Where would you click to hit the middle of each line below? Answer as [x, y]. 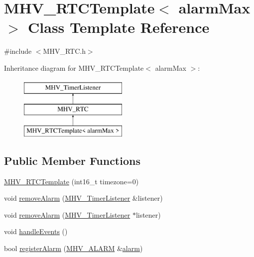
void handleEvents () [36, 231]
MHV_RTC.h [64, 51]
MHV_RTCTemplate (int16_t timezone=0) [71, 181]
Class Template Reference [119, 27]
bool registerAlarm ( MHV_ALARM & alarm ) [73, 248]
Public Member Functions [72, 160]
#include [18, 51]
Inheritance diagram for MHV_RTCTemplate [74, 67]
